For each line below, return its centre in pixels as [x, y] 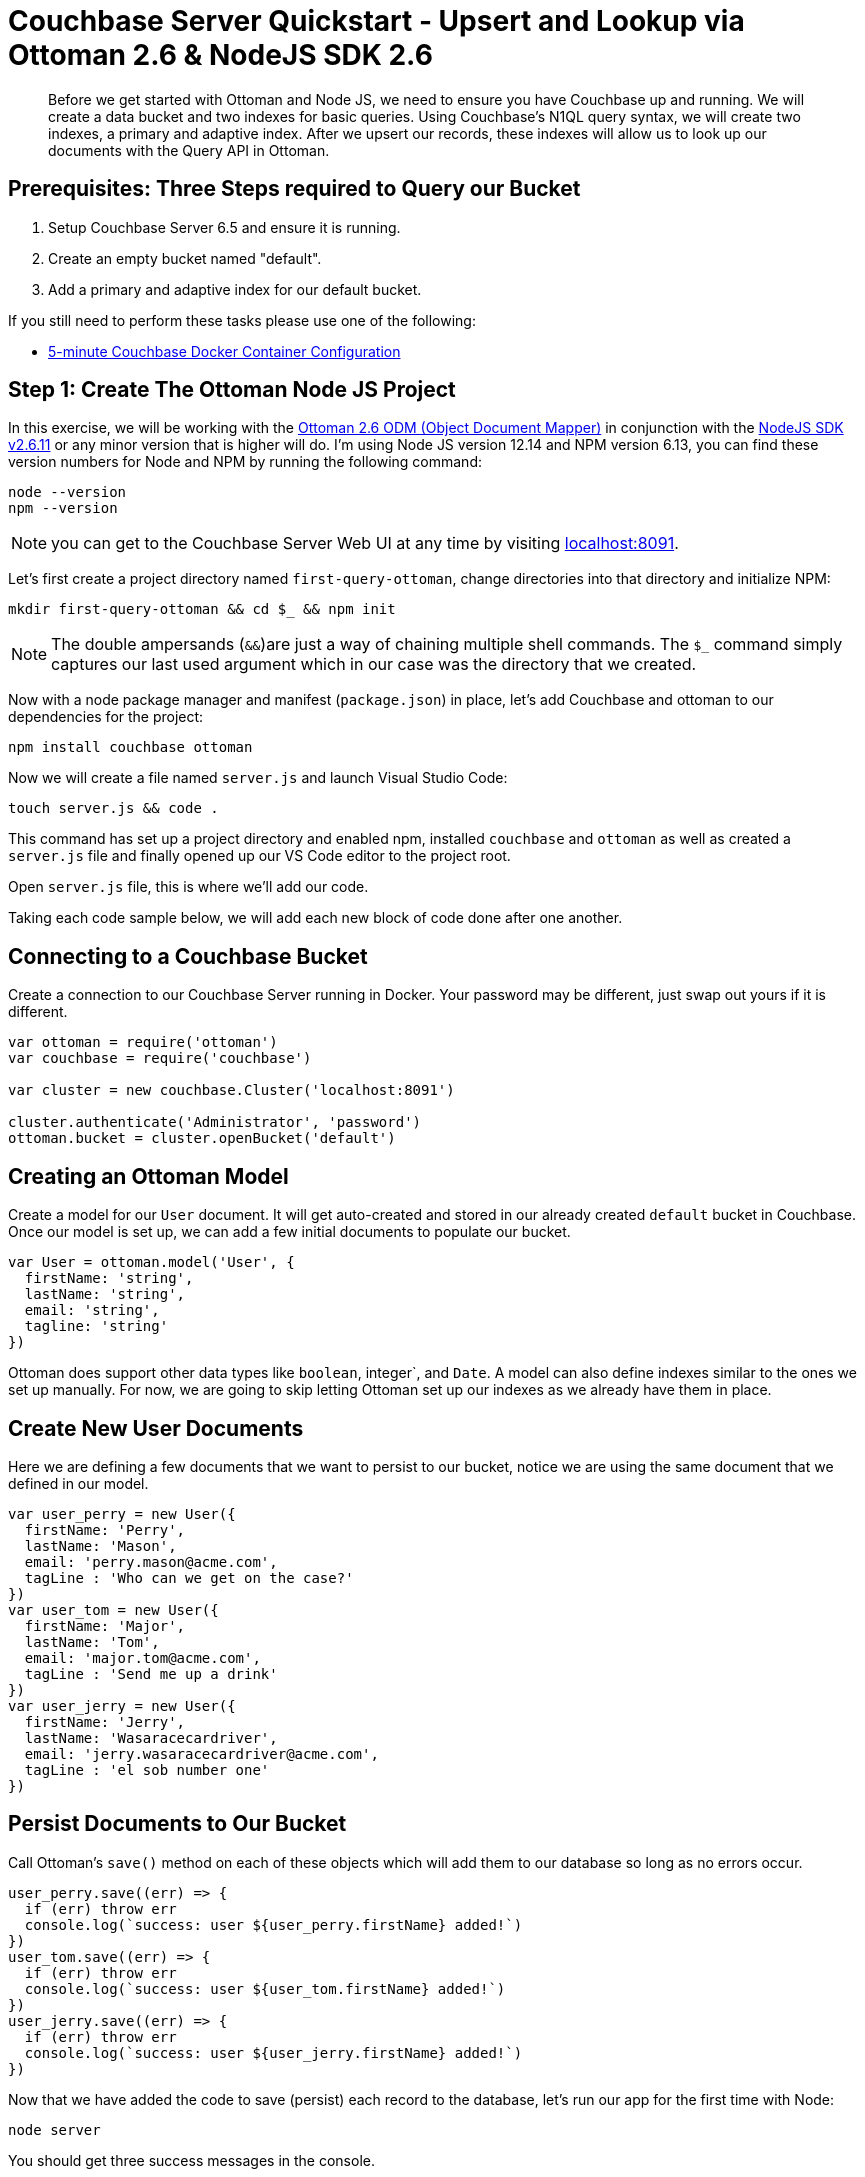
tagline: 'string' [96, 1326]
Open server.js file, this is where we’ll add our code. [188, 887]
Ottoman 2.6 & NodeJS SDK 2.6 [220, 55]
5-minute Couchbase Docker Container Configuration [224, 351]
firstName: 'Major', [105, 1625]
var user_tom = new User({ [113, 1609]
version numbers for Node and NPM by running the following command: [245, 462]
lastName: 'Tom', [92, 1641]
